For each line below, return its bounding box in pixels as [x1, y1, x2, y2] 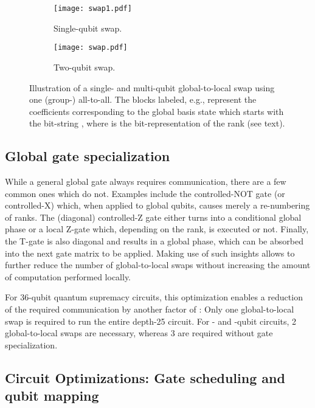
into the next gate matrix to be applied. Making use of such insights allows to [5, 246, 295, 259]
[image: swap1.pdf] [54, 4, 132, 13]
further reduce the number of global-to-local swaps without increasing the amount [5, 258, 311, 271]
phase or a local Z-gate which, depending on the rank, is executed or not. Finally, [5, 223, 309, 235]
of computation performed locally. [5, 270, 131, 283]
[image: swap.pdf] [54, 43, 128, 52]
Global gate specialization [5, 147, 170, 165]
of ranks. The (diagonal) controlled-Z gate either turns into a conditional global [5, 210, 302, 223]
